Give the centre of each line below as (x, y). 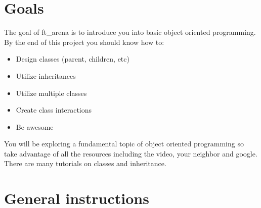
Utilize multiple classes (51, 93)
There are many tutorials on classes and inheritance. (85, 163)
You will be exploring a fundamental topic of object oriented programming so (124, 144)
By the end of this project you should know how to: (84, 42)
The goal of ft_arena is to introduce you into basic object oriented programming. (130, 32)
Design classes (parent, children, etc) (73, 59)
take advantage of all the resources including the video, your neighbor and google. (131, 153)
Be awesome (35, 126)
